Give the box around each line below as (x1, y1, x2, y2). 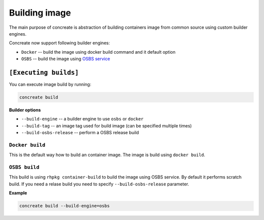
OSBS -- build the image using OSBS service (21, 56, 110, 62)
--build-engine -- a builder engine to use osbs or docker (21, 116, 144, 122)
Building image (9, 7, 71, 18)
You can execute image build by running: (9, 81, 91, 87)
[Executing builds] (9, 68, 79, 77)
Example (9, 190, 27, 196)
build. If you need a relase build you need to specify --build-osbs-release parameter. (9, 181, 189, 187)
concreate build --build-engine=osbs (19, 203, 110, 209)
